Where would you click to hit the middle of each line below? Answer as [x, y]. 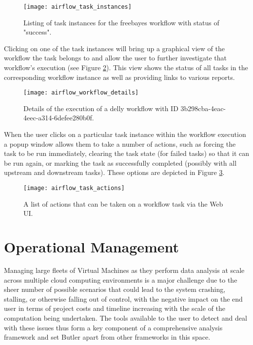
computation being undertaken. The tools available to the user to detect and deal [126, 317]
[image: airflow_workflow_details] [81, 93]
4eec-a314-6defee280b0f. [59, 118]
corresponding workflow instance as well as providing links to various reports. [119, 77]
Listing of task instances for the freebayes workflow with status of [121, 22]
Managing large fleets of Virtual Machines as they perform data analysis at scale [124, 270]
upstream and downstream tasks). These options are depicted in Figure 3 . [114, 172]
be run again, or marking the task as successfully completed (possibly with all [120, 163]
